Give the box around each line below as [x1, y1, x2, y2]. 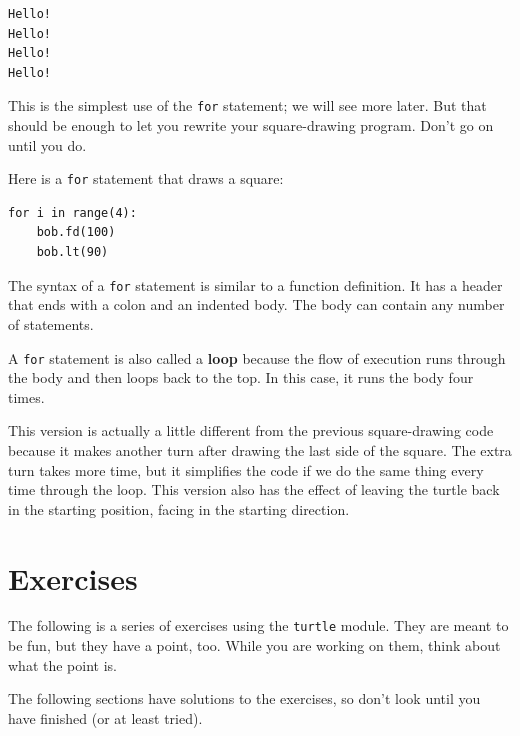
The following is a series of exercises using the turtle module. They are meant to [8, 615, 509, 636]
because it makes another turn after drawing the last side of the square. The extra [8, 439, 512, 460]
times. [8, 386, 45, 407]
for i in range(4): [8, 205, 137, 220]
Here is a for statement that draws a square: [8, 168, 284, 189]
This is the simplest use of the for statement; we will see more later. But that [8, 95, 487, 116]
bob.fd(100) [36, 225, 116, 240]
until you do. [8, 134, 87, 155]
